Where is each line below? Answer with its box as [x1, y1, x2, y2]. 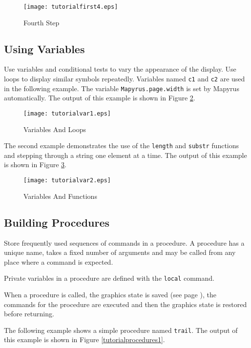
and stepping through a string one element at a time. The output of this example [4, 150, 247, 160]
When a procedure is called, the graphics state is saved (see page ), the [4, 289, 216, 299]
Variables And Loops [23, 124, 86, 134]
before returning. [4, 309, 54, 319]
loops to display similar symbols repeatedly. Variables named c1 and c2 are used [4, 74, 245, 84]
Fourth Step [23, 17, 60, 27]
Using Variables [4, 41, 85, 56]
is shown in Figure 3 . [4, 159, 66, 170]
